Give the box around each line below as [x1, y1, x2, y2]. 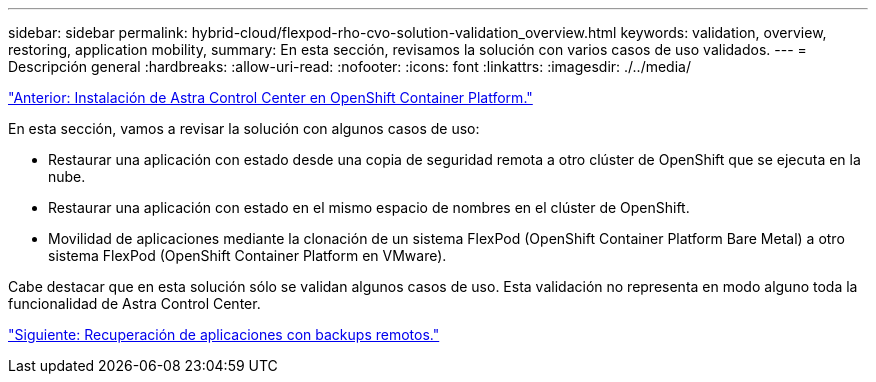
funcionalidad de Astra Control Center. [8, 295, 261, 312]
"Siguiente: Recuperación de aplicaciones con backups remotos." [8, 326, 440, 343]
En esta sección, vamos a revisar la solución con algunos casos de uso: [8, 120, 480, 137]
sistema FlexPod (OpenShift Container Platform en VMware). [48, 247, 447, 264]
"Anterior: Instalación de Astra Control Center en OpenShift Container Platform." [8, 89, 533, 106]
